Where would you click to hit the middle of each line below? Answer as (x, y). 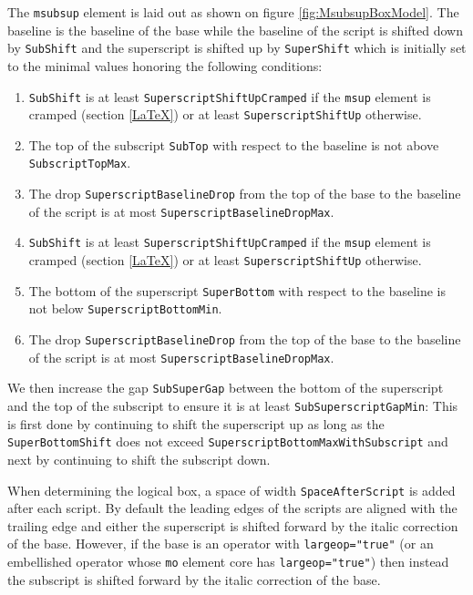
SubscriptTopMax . (80, 163)
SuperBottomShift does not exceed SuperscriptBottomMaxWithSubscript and (228, 441)
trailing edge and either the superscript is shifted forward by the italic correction (233, 525)
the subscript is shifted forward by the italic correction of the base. (194, 579)
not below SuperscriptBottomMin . (125, 308)
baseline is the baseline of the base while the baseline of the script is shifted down (235, 30)
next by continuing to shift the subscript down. (139, 459)
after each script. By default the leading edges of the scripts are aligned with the (232, 508)
